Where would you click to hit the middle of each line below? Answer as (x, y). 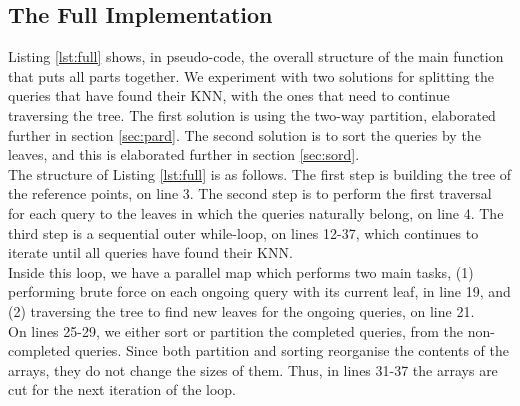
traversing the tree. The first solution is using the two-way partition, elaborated (252, 114)
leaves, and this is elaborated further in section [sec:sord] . (184, 154)
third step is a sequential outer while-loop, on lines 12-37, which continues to (243, 232)
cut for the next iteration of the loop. (122, 389)
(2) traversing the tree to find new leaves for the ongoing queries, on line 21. (241, 310)
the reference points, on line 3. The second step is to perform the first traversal (250, 193)
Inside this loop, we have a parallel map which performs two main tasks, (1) (241, 271)
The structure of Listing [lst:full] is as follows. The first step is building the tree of (260, 173)
